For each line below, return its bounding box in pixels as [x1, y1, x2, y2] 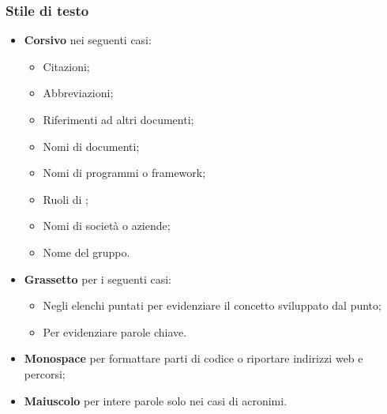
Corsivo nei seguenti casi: [24, 32, 152, 48]
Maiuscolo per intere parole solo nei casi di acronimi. [24, 392, 287, 408]
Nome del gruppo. [43, 243, 130, 260]
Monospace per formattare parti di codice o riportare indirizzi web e [24, 350, 363, 367]
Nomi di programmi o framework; [43, 164, 206, 181]
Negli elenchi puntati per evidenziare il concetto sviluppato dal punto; [43, 297, 381, 314]
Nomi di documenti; [43, 137, 140, 154]
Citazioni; [43, 58, 90, 74]
